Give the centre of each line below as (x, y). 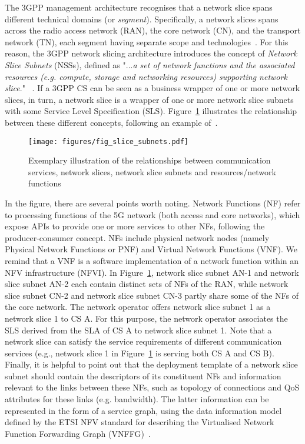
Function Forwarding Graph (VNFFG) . (78, 433)
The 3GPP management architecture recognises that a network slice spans (139, 7)
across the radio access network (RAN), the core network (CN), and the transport (153, 30)
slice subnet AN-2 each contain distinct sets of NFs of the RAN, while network (147, 284)
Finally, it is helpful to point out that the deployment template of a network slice (151, 364)
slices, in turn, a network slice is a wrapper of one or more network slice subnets (149, 99)
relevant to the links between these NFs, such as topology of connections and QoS (152, 387)
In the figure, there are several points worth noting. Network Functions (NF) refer (153, 203)
